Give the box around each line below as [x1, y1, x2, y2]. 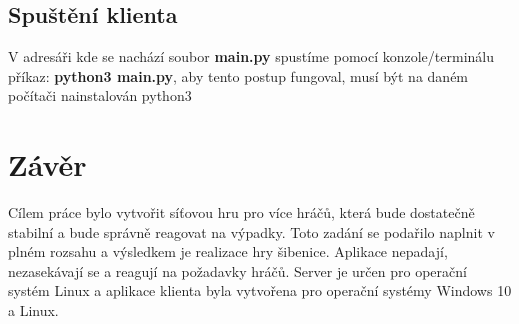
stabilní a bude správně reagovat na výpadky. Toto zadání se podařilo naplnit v [8, 221, 495, 242]
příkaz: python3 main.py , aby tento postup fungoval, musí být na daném [8, 65, 469, 86]
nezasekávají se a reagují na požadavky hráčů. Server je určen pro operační [8, 260, 467, 281]
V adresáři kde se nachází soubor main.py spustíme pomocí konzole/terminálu [8, 46, 494, 67]
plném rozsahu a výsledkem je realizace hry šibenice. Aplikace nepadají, [8, 241, 448, 262]
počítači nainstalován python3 [8, 85, 192, 106]
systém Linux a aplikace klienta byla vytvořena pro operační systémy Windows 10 [8, 280, 512, 301]
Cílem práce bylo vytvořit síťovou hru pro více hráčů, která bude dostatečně [8, 202, 475, 223]
